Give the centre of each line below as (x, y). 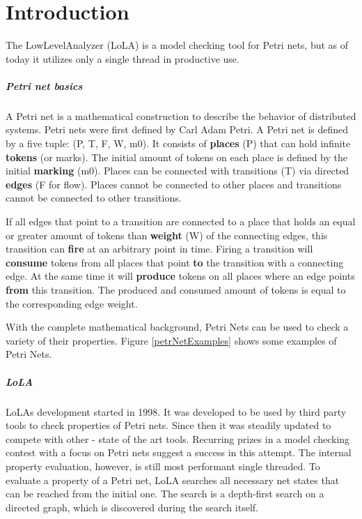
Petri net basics (44, 85)
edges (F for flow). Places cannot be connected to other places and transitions (174, 184)
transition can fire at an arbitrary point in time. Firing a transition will (159, 249)
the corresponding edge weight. (72, 303)
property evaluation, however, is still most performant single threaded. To (163, 466)
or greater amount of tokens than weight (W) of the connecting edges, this (167, 235)
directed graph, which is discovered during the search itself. (132, 507)
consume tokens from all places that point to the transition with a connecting (175, 262)
